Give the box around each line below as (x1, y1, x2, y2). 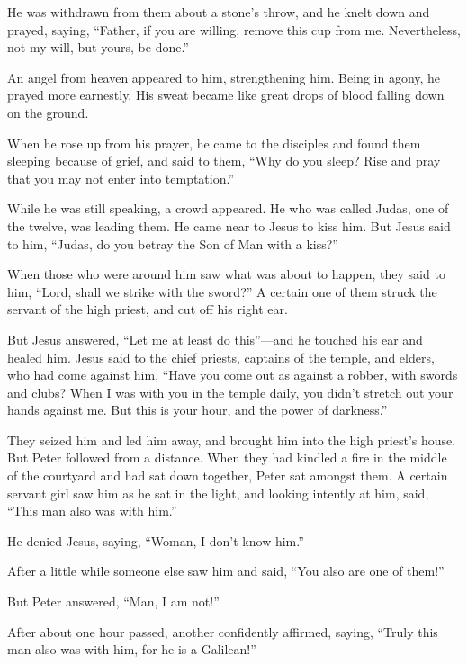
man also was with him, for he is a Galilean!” (7, 640, 256, 659)
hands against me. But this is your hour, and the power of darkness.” (7, 400, 388, 419)
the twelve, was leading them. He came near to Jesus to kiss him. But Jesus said (7, 216, 451, 235)
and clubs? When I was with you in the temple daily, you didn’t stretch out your (7, 382, 454, 401)
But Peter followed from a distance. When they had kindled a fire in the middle (7, 448, 447, 467)
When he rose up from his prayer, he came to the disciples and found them (7, 133, 421, 152)
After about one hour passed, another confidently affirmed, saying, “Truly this (7, 622, 438, 641)
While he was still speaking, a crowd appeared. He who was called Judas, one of (7, 199, 449, 218)
